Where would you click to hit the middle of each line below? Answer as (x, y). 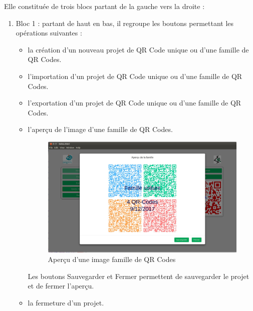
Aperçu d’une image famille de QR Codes (112, 259)
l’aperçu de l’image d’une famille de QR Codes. (100, 129)
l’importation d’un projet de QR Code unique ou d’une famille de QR (135, 76)
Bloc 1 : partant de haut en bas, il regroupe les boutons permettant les (125, 23)
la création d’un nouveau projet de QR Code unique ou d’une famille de (138, 49)
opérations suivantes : (49, 33)
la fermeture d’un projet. (66, 302)
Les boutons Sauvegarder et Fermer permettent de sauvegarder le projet (139, 276)
